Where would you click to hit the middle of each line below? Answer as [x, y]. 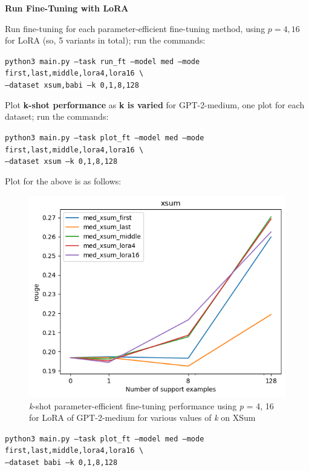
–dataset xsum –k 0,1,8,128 [61, 162]
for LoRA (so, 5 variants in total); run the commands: [105, 40]
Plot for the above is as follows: [63, 180]
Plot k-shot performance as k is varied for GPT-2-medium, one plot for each [155, 104]
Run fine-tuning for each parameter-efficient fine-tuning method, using [135, 28]
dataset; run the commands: [57, 116]
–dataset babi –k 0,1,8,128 [61, 463]
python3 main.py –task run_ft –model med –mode [102, 61]
